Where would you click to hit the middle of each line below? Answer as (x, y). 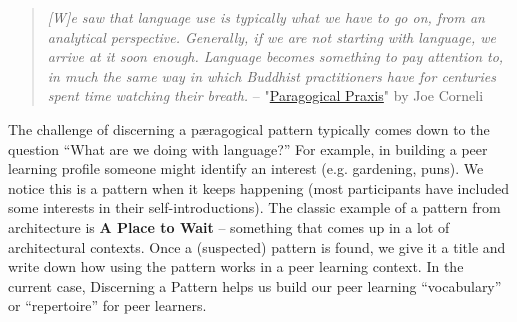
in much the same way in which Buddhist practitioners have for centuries (271, 75)
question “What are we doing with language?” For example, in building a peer (248, 148)
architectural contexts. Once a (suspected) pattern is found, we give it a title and (257, 246)
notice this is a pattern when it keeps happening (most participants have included (258, 187)
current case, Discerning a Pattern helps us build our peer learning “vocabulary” (255, 285)
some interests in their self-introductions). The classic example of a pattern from (254, 207)
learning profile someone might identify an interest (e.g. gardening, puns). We (246, 168)
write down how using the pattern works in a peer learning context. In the (236, 266)
